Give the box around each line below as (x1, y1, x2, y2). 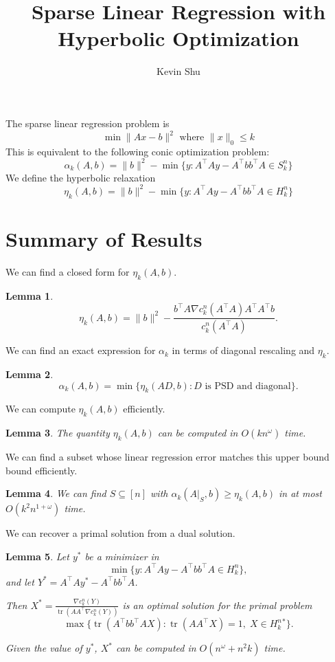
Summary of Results (5, 224, 203, 252)
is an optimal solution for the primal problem (122, 597, 312, 612)
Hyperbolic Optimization (58, 24, 299, 52)
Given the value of (5, 641, 82, 655)
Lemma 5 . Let (5, 549, 69, 563)
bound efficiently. (5, 463, 78, 477)
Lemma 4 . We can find (5, 486, 106, 500)
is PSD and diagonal (205, 381, 291, 391)
